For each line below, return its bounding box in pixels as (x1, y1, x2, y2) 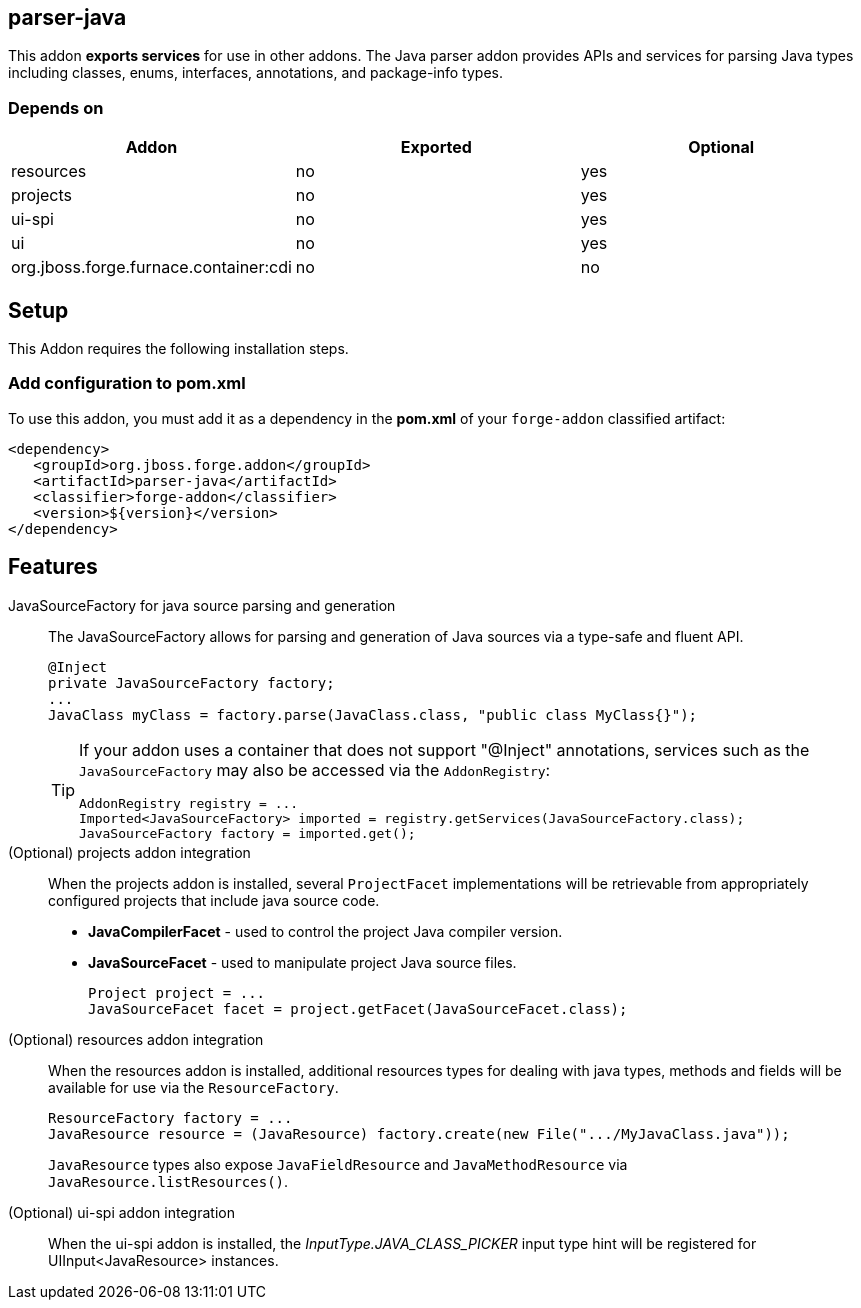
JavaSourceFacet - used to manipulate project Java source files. (88, 953, 517, 971)
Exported (400, 137, 472, 158)
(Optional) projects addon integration (8, 843, 251, 861)
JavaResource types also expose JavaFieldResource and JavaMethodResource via (48, 1155, 628, 1173)
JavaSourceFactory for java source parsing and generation (8, 596, 396, 614)
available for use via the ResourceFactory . (48, 1078, 339, 1096)
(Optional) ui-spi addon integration (8, 1203, 235, 1221)
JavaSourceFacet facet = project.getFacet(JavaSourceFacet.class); (88, 1000, 628, 1017)
